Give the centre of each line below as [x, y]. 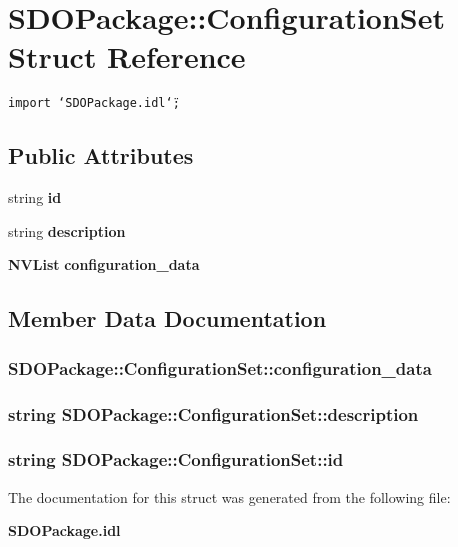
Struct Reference [127, 56]
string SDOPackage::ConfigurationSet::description [213, 413]
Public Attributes [101, 155]
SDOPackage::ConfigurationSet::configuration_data [220, 367]
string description [67, 230]
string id [35, 197]
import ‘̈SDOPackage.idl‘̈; [94, 103]
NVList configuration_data [104, 264]
